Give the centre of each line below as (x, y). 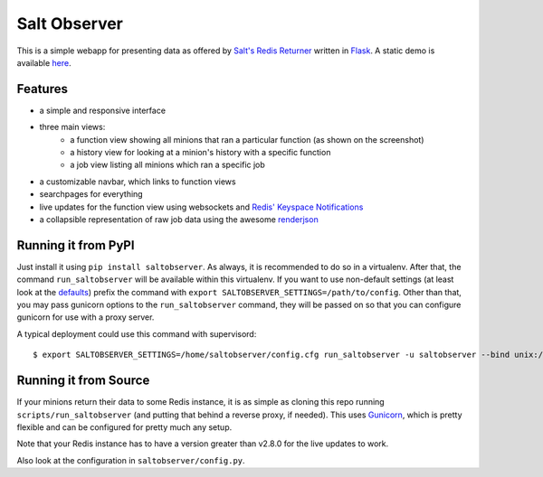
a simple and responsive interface (103, 110)
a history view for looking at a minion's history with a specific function (200, 153)
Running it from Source (83, 381)
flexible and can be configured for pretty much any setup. (124, 427)
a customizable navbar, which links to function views (138, 182)
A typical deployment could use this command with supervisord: (137, 333)
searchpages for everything (91, 194)
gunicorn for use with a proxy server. (86, 317)
